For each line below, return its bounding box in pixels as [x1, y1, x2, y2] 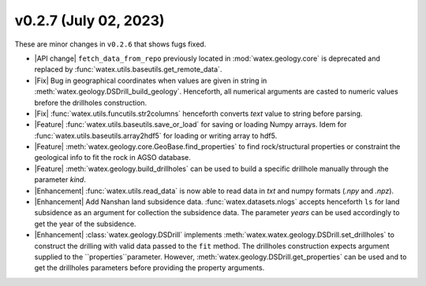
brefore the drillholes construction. [34, 98, 148, 107]
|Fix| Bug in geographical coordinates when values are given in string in [34, 76, 267, 85]
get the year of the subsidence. [34, 219, 136, 228]
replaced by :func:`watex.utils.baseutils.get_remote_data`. [34, 65, 222, 74]
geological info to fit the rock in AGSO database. [34, 153, 191, 162]
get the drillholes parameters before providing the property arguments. [34, 263, 265, 273]
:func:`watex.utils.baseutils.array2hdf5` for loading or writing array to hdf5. [34, 131, 278, 140]
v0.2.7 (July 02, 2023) [14, 12, 165, 29]
